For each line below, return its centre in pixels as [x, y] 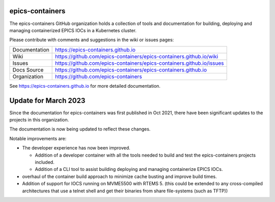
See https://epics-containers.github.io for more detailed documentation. [85, 86]
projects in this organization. [39, 119]
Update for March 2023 [47, 100]
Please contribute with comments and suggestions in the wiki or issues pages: [92, 40]
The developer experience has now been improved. [76, 148]
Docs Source [28, 70]
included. [45, 162]
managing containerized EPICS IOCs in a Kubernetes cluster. [73, 30]
